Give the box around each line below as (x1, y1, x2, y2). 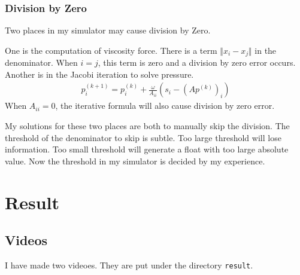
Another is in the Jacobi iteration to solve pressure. (5, 68, 194, 80)
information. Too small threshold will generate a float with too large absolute (5, 143, 289, 155)
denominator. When (5, 56, 78, 69)
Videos (5, 231, 48, 249)
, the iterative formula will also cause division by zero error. (55, 99, 275, 112)
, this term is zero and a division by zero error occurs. (98, 56, 296, 69)
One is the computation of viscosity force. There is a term (5, 44, 217, 56)
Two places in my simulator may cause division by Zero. (5, 24, 211, 36)
